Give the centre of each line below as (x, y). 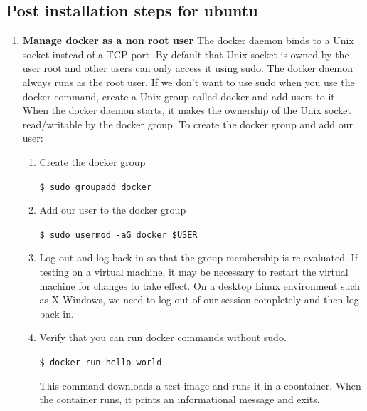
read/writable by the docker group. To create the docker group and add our (188, 124)
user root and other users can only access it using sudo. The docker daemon (188, 68)
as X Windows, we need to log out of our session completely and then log (199, 300)
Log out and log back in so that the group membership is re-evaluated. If (198, 257)
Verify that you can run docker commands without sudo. (163, 337)
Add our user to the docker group (113, 210)
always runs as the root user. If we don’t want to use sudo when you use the (188, 82)
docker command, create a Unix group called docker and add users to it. (180, 96)
